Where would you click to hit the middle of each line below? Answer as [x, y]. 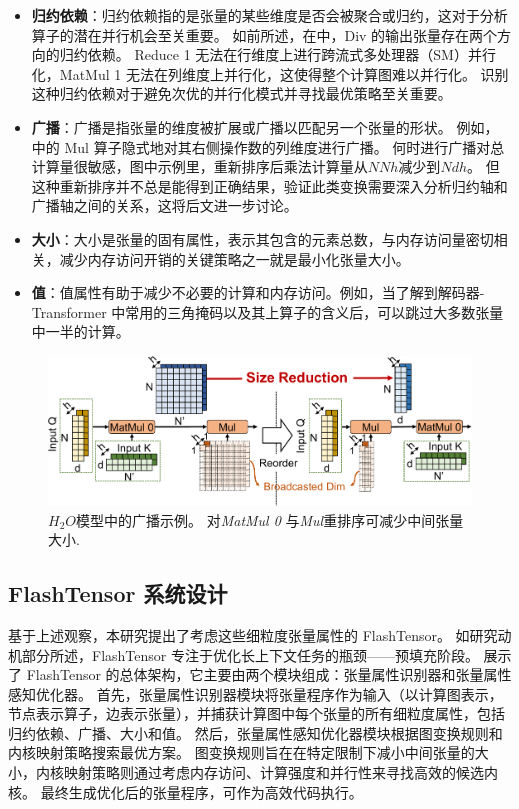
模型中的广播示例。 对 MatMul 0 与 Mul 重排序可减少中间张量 [270, 519]
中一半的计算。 [80, 331]
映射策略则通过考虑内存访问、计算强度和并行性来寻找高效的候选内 [280, 772]
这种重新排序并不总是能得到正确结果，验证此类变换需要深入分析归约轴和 [269, 185]
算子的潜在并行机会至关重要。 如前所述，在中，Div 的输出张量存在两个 [264, 34]
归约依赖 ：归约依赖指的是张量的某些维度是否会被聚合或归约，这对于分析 [269, 15]
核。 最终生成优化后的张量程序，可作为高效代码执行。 [185, 791]
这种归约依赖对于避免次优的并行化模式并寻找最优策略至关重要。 [241, 93]
